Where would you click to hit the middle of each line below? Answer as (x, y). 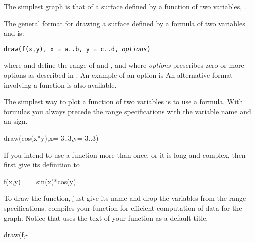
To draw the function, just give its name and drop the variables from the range (125, 198)
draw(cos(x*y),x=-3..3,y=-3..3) (51, 138)
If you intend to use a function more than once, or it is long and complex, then (125, 154)
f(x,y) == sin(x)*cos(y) (40, 181)
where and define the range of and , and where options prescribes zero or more (124, 65)
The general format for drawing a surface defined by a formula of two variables (125, 23)
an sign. (16, 121)
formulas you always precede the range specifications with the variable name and (127, 111)
